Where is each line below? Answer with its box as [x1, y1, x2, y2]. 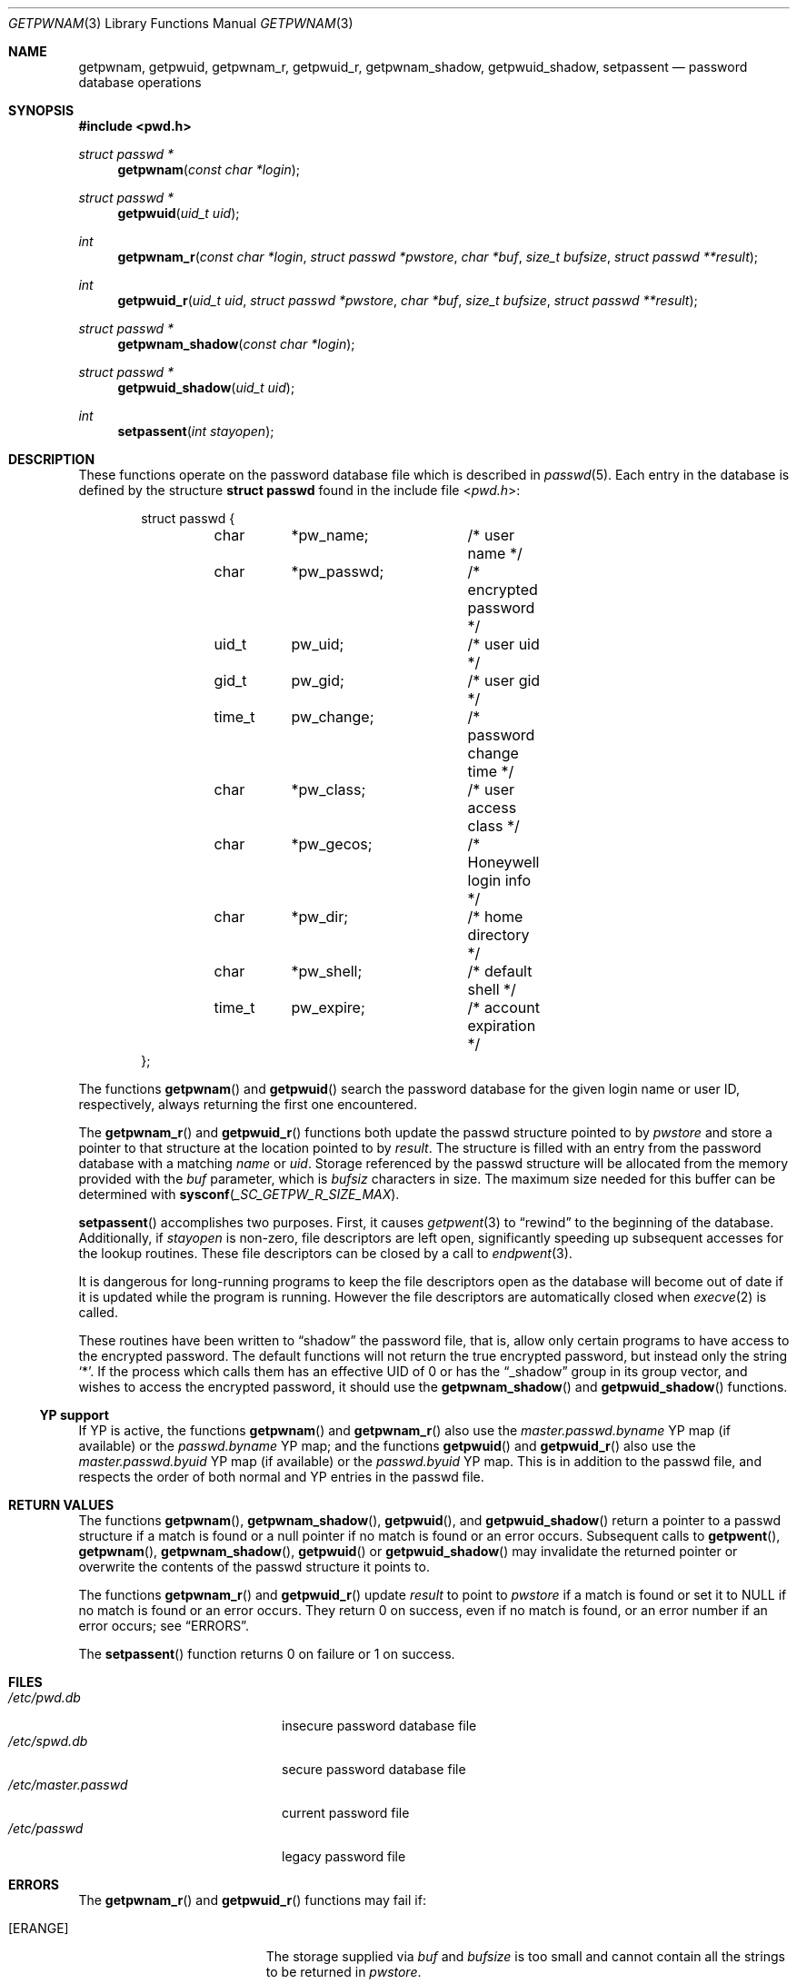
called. [78, 1304, 118, 1320]
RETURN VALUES [8, 1497, 115, 1513]
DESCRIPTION [8, 451, 95, 467]
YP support [39, 1407, 109, 1423]
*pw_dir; [291, 908, 349, 926]
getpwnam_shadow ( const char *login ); [117, 336, 355, 352]
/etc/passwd [8, 1820, 84, 1836]
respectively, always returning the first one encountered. [78, 1096, 417, 1112]
